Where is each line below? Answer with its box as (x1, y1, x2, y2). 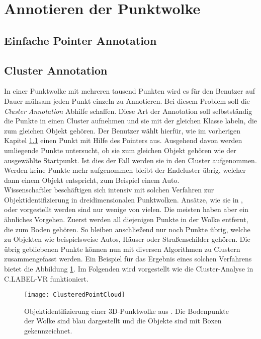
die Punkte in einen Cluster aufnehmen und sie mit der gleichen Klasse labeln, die (4, 115, 257, 126)
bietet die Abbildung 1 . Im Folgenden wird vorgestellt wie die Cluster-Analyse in (4, 263, 253, 274)
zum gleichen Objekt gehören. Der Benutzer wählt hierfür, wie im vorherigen (4, 125, 241, 135)
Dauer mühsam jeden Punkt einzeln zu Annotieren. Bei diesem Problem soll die (4, 95, 250, 106)
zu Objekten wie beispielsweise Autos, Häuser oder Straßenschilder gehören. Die (4, 234, 250, 244)
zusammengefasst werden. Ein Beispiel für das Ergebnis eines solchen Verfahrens (4, 253, 252, 264)
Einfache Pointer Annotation (4, 32, 157, 48)
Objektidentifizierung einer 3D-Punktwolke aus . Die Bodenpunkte (24, 305, 229, 316)
